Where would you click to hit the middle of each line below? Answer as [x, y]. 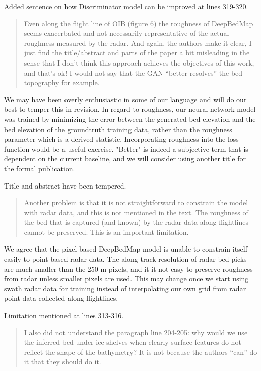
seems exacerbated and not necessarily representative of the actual [126, 33]
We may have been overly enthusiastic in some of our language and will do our [125, 99]
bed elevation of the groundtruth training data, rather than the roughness [118, 129]
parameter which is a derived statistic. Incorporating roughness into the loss [121, 139]
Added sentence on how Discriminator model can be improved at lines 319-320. [126, 6]
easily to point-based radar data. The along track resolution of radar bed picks [125, 259]
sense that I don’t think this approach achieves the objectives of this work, [139, 62]
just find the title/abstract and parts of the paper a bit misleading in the [137, 53]
